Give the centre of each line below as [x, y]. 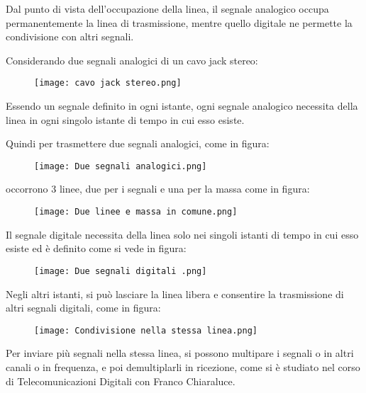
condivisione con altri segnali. [70, 36]
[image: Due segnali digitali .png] [121, 271]
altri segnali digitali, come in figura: [83, 308]
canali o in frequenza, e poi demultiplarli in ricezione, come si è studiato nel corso [183, 367]
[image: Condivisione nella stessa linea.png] [146, 330]
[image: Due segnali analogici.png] [121, 166]
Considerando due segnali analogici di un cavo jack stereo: [132, 60]
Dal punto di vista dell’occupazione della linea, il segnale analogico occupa [167, 8]
